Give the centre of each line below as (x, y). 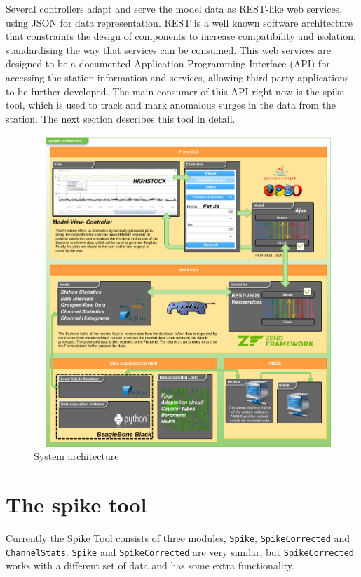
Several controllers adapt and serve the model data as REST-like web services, (174, 8)
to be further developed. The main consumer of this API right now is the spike (175, 91)
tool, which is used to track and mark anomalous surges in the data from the (171, 105)
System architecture (76, 456)
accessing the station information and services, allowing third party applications (177, 77)
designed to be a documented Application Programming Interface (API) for (168, 63)
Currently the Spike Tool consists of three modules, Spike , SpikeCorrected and (178, 538)
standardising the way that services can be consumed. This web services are (168, 49)
